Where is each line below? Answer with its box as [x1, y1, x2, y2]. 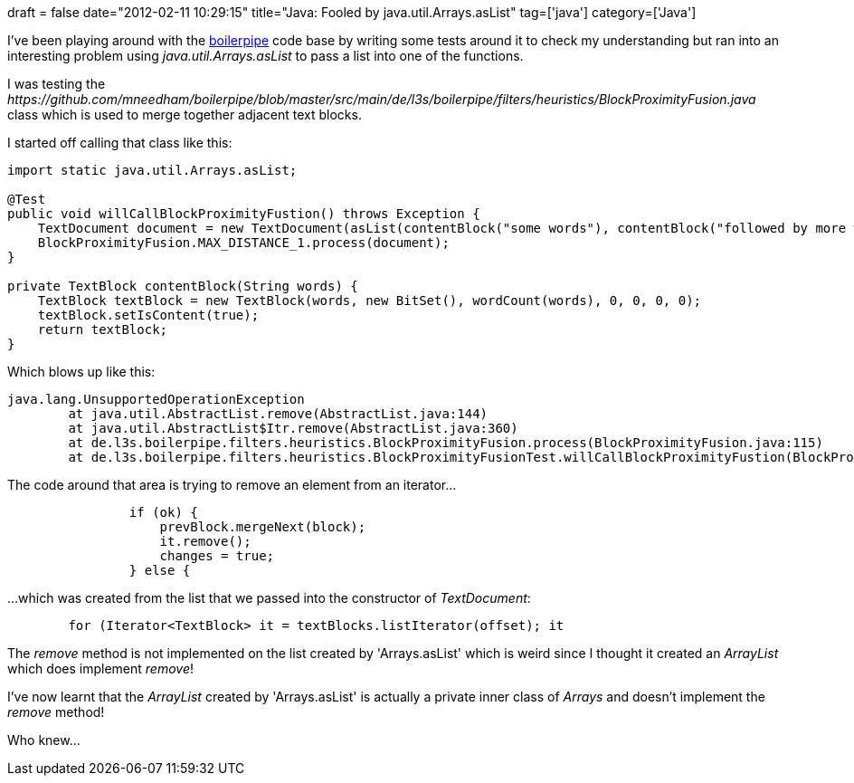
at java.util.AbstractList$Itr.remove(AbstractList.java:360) [68, 421, 518, 435]
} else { [128, 563, 191, 578]
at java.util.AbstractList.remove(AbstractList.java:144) [68, 406, 489, 421]
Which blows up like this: [7, 364, 156, 379]
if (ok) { [128, 505, 198, 520]
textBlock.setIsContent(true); [37, 308, 260, 322]
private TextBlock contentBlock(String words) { [7, 279, 358, 293]
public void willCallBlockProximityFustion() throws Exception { [7, 206, 480, 221]
